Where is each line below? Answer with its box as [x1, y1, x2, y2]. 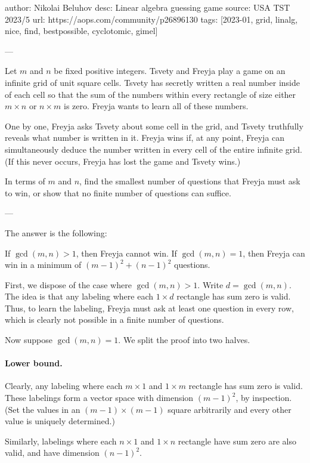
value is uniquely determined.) [5, 415, 115, 427]
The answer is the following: [5, 226, 107, 239]
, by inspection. [235, 391, 292, 404]
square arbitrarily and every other [168, 403, 292, 415]
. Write [197, 278, 224, 291]
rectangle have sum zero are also [178, 434, 296, 447]
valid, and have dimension [5, 446, 100, 459]
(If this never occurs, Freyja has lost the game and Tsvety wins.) [5, 155, 241, 167]
